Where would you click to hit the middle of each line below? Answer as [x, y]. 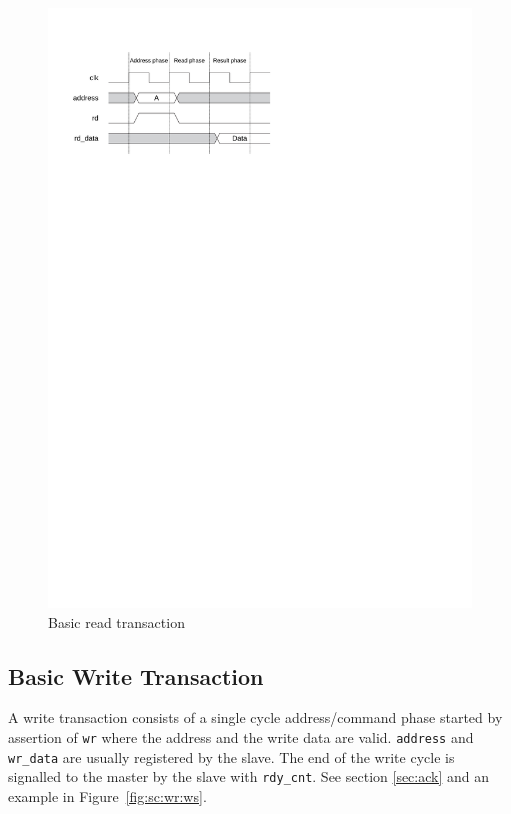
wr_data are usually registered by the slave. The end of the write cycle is [231, 756]
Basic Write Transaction [136, 675]
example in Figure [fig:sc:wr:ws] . [107, 795]
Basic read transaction [116, 621]
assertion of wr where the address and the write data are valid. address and [241, 736]
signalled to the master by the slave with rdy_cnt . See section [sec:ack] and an [249, 776]
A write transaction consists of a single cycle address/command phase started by [255, 717]
